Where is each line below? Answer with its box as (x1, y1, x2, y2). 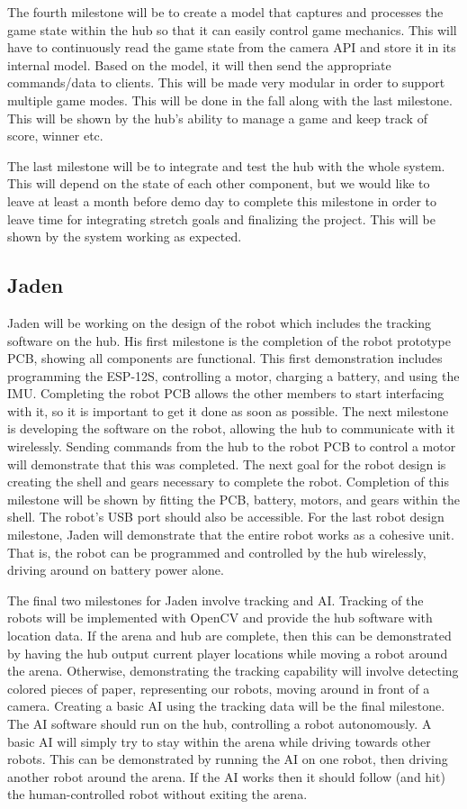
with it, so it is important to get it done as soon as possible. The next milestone (7, 401, 449, 420)
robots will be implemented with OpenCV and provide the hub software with (7, 608, 433, 627)
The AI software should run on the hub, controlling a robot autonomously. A (7, 714, 432, 732)
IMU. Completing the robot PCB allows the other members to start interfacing (7, 384, 445, 403)
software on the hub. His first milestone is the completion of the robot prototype (7, 331, 451, 350)
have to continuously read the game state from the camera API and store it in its (7, 38, 456, 57)
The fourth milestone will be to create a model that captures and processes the (7, 3, 444, 21)
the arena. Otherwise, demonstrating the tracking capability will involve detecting (7, 661, 459, 680)
